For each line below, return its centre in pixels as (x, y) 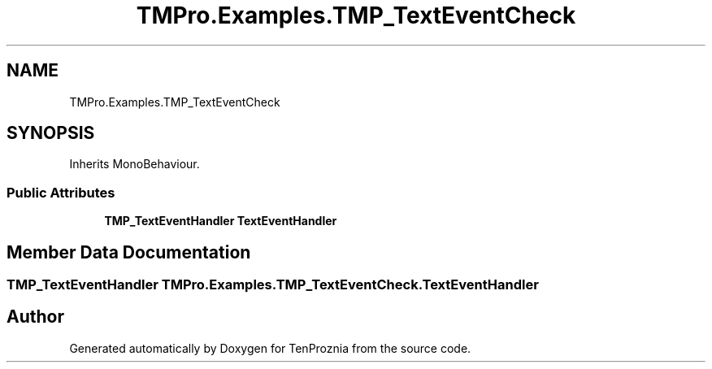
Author (35, 317)
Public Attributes (61, 192)
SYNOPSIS (51, 133)
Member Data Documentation (129, 252)
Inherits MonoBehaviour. (135, 164)
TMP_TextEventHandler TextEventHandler (221, 221)
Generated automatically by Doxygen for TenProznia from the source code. (270, 348)
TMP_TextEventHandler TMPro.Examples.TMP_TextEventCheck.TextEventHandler (273, 285)
